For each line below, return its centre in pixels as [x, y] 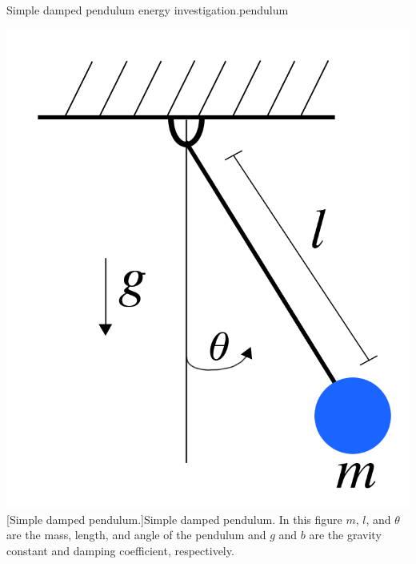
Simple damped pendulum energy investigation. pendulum [148, 10]
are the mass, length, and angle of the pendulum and [136, 535]
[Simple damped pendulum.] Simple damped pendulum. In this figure [174, 519]
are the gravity [345, 535]
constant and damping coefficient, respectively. [120, 550]
